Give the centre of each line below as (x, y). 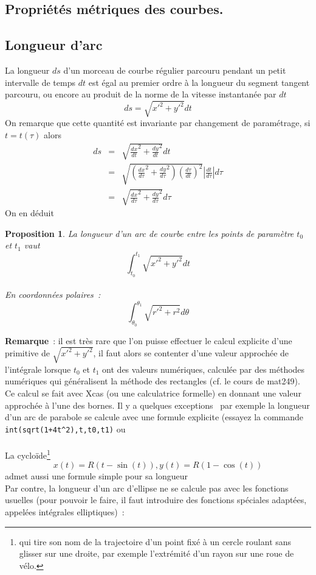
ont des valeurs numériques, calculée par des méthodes (204, 369)
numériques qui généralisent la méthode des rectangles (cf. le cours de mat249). (153, 381)
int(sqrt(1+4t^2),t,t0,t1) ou (65, 429)
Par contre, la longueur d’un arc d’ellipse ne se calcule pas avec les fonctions (147, 488)
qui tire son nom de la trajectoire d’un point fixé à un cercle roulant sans (155, 541)
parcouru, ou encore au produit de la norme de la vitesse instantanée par (141, 94)
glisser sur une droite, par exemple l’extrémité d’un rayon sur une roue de (156, 553)
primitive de (27, 353)
